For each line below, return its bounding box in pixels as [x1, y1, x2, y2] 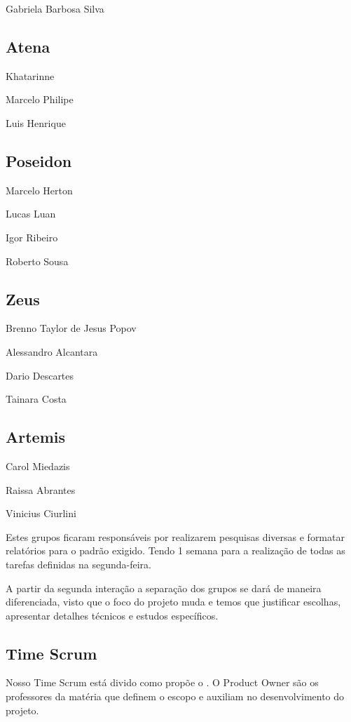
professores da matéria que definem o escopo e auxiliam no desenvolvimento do [6, 689, 345, 704]
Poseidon [6, 149, 72, 171]
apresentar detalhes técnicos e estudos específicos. [6, 608, 219, 622]
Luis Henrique [6, 115, 66, 130]
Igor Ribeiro [6, 229, 58, 244]
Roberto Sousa [6, 253, 69, 268]
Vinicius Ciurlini [6, 506, 76, 521]
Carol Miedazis [6, 458, 70, 473]
